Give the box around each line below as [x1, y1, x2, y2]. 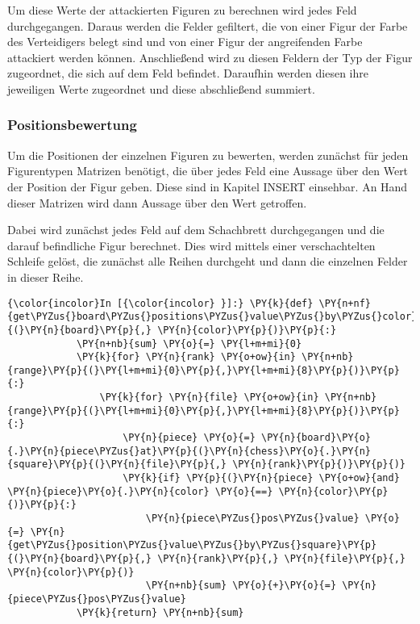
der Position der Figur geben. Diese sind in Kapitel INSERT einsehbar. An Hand [7, 178, 408, 195]
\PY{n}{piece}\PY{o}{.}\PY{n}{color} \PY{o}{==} [7, 485, 273, 497]
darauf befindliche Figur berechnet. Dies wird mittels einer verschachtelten [7, 237, 376, 253]
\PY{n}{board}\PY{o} [260, 432, 372, 444]
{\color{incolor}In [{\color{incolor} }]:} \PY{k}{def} [7, 297, 314, 309]
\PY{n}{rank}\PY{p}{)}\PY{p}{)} [232, 459, 405, 471]
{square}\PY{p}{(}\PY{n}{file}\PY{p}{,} [7, 459, 227, 471]
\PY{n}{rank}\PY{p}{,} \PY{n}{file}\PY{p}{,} [157, 553, 405, 564]
